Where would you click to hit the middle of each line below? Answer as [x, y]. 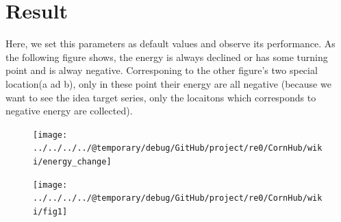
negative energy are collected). [69, 111]
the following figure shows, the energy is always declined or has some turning [167, 57]
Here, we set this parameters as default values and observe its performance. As [170, 44]
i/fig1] [50, 211]
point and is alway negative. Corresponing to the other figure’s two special [162, 70]
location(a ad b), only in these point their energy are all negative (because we [168, 83]
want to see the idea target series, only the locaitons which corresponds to [161, 97]
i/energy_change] [72, 162]
